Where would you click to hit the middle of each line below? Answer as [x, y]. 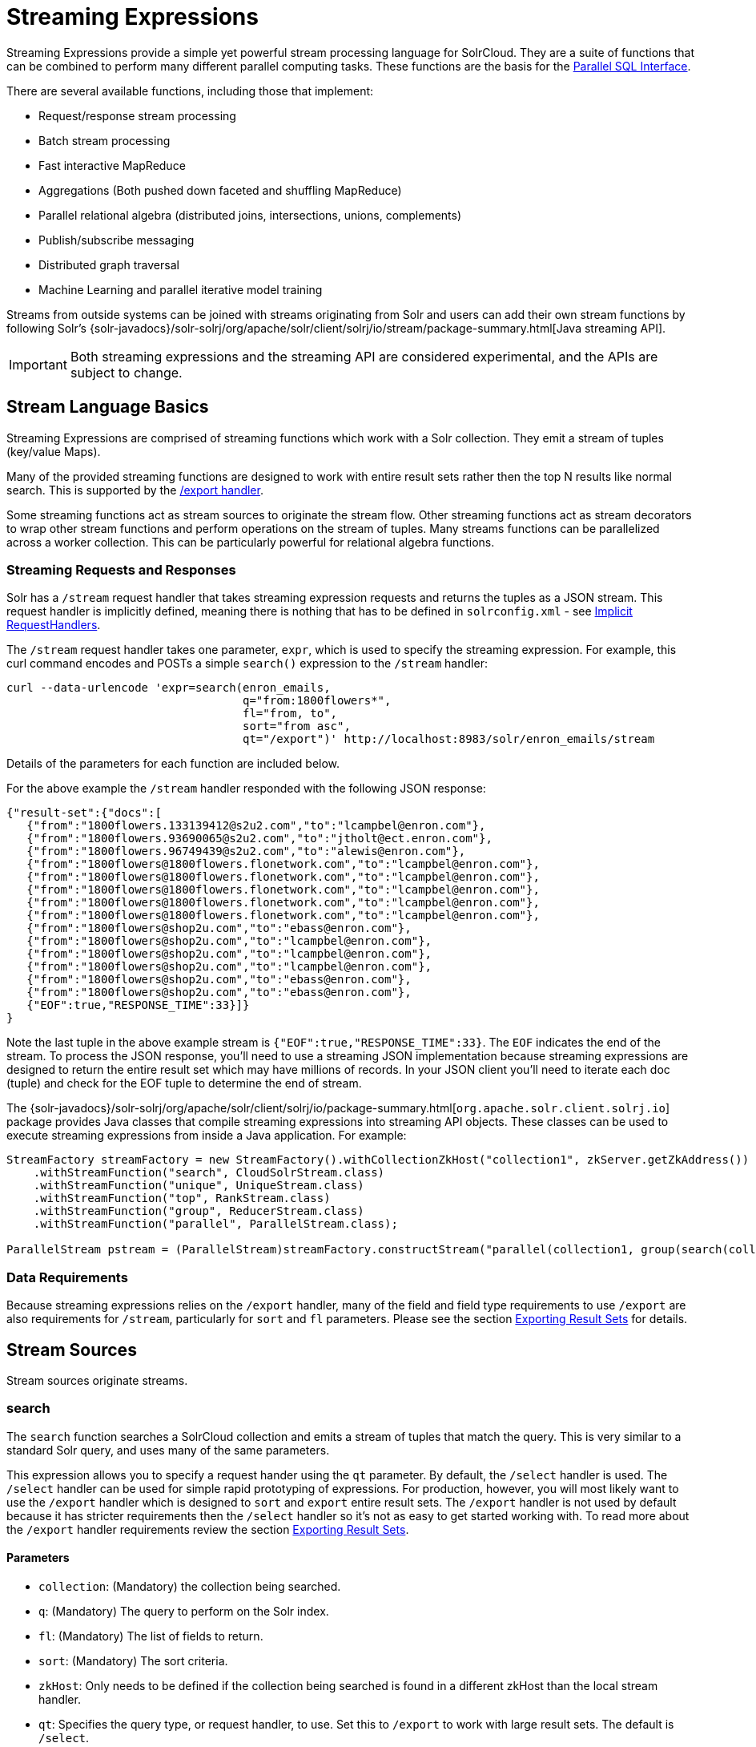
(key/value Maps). [54, 451]
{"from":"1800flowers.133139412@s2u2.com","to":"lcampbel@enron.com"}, [256, 826]
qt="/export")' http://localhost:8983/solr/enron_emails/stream [449, 739]
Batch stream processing [105, 140]
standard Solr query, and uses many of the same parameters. [168, 1450]
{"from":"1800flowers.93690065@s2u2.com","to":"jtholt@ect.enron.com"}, [259, 839]
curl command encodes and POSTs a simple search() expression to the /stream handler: [247, 664]
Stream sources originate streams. [97, 1380]
